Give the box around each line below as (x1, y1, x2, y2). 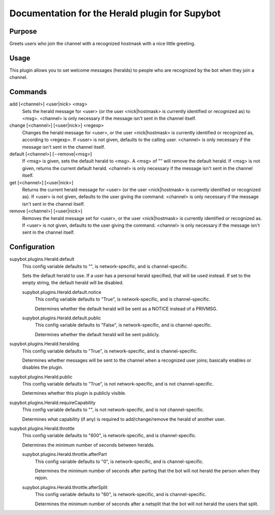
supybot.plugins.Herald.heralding (9, 341, 79, 347)
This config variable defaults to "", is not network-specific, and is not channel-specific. (22, 406, 205, 413)
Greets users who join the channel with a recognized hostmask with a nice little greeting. (9, 41, 196, 47)
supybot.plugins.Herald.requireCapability (9, 399, 96, 405)
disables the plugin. (22, 364, 64, 370)
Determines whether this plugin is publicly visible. (22, 390, 127, 396)
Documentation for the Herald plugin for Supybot (9, 8, 221, 19)
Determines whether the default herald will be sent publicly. (35, 331, 160, 337)
